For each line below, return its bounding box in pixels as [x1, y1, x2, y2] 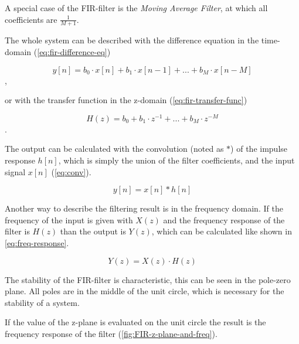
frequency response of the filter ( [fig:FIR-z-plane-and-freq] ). [5, 328, 218, 339]
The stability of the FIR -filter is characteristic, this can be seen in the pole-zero [5, 273, 291, 285]
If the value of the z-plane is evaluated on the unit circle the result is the [5, 316, 266, 328]
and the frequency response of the [163, 213, 285, 226]
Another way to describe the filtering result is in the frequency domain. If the [5, 202, 283, 214]
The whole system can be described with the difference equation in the [5, 34, 259, 46]
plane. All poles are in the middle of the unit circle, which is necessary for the [5, 285, 284, 297]
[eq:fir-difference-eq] [37, 46, 107, 58]
